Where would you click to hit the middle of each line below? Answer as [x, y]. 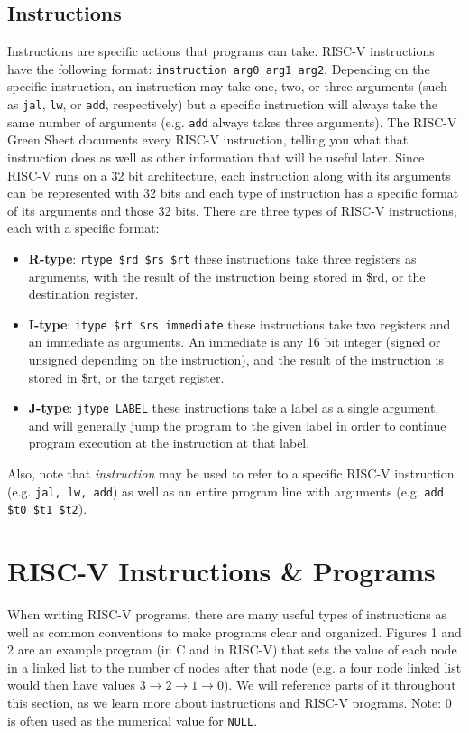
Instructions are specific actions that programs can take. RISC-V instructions [221, 51]
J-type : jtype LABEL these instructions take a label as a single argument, [234, 408]
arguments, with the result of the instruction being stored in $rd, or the [227, 276]
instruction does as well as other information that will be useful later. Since [216, 157]
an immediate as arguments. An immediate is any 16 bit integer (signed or [234, 342]
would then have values [72, 685]
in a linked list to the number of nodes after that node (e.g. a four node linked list [234, 667]
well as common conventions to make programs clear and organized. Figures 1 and [234, 631]
